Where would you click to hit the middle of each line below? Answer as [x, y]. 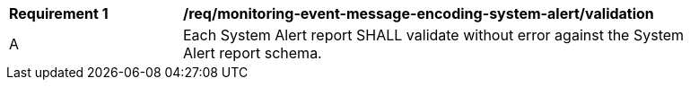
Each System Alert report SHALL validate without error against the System [434, 35]
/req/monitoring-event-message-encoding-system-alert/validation [419, 13]
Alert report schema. [253, 53]
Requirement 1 [59, 13]
